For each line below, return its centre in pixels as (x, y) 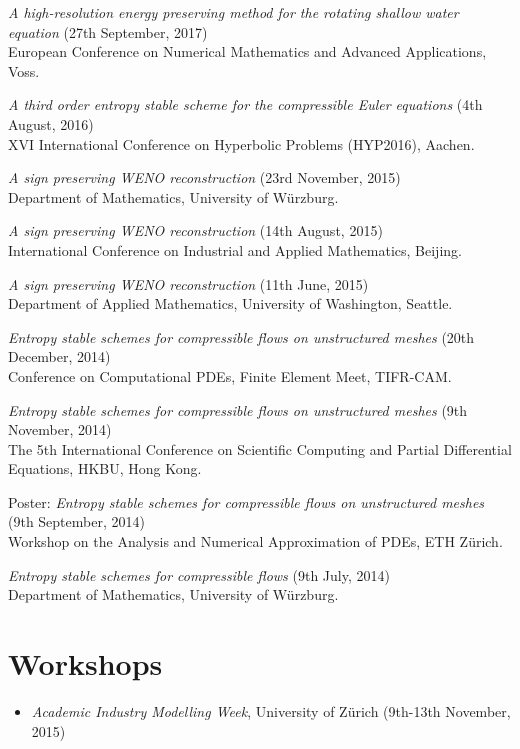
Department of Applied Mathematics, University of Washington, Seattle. (230, 303)
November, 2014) (60, 429)
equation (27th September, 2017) (108, 31)
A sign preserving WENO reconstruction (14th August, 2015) (195, 230)
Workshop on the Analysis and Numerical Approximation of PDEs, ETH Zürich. (255, 541)
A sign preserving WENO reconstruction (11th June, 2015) (188, 283)
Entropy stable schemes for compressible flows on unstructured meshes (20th (241, 336)
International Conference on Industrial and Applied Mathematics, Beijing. (235, 249)
